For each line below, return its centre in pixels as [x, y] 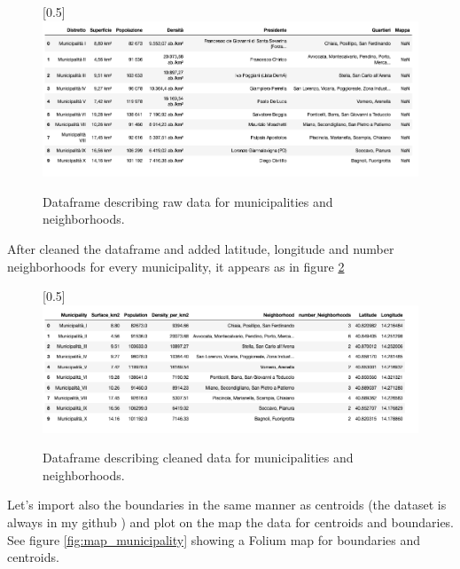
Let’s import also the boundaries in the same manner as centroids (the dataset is [227, 505]
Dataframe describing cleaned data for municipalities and [198, 458]
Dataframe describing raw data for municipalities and [188, 201]
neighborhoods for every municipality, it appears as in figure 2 [176, 266]
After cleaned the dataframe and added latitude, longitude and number [201, 249]
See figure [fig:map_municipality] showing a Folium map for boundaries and [214, 539]
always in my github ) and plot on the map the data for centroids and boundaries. [231, 522]
